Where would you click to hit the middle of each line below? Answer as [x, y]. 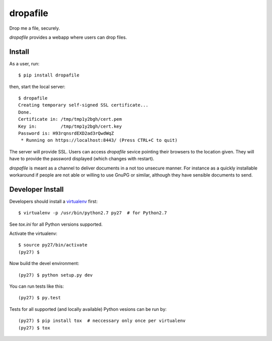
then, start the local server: [37, 87]
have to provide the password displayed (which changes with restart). [82, 159]
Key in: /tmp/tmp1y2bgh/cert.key [70, 126]
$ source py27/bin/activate [53, 245]
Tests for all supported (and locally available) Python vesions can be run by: [88, 309]
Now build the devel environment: [44, 264]
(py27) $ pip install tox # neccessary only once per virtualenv [102, 321]
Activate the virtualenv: [33, 233]
